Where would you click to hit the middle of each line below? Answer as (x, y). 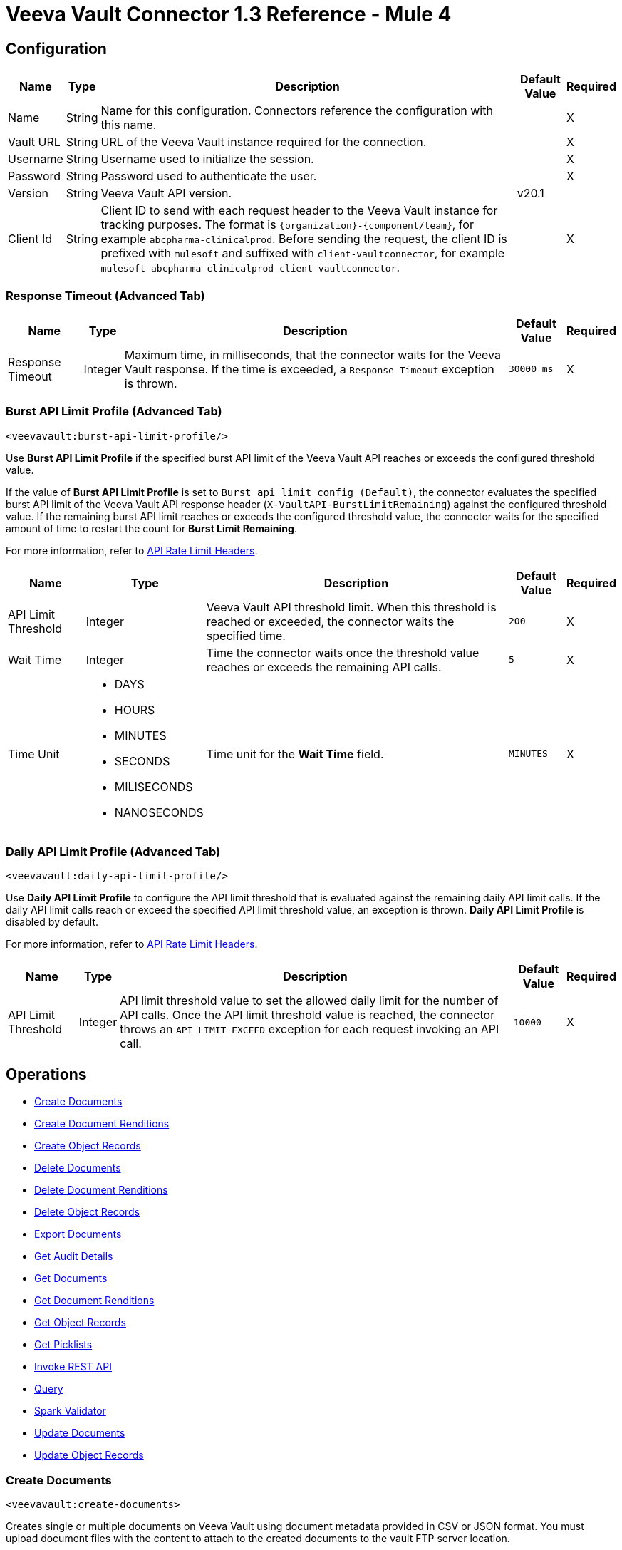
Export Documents (78, 1234)
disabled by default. (52, 922)
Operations (46, 1074)
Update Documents (80, 1433)
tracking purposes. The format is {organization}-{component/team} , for (287, 225)
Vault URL (34, 142)
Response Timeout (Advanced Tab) (105, 295)
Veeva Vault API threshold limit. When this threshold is (351, 607)
